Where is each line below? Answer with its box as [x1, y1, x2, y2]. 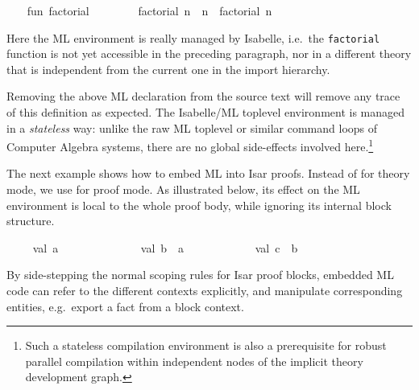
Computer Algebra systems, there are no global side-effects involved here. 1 [6, 136, 374, 154]
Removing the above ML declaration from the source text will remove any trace [6, 88, 400, 105]
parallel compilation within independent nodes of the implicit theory [25, 352, 363, 369]
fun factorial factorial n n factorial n [27, 2, 272, 18]
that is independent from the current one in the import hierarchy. [6, 60, 330, 77]
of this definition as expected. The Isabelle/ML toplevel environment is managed [6, 104, 405, 121]
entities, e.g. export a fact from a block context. [6, 298, 244, 314]
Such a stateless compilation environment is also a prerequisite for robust [25, 337, 387, 354]
